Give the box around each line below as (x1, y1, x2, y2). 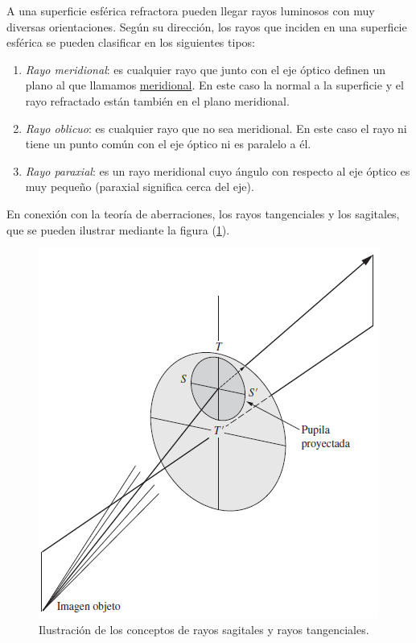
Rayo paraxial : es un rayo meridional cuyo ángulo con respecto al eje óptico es (25, 162, 410, 179)
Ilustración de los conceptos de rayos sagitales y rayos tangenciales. (39, 620, 369, 637)
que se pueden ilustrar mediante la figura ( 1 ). (6, 221, 230, 238)
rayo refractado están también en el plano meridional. (25, 92, 290, 109)
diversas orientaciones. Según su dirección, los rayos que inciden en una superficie (6, 18, 407, 35)
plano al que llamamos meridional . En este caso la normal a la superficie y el (25, 77, 404, 93)
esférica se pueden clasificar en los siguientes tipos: (6, 34, 255, 51)
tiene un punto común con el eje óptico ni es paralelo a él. (25, 135, 311, 152)
